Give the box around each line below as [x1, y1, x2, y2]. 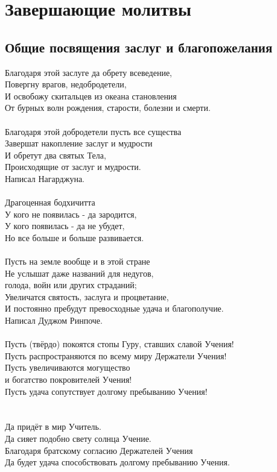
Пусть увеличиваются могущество [5, 361, 130, 374]
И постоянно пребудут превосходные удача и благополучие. [5, 302, 224, 315]
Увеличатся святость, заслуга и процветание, [5, 290, 169, 303]
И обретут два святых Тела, [5, 148, 106, 161]
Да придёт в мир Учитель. [5, 420, 101, 433]
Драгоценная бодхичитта [5, 196, 95, 209]
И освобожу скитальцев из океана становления [5, 89, 177, 102]
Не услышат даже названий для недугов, [5, 266, 154, 279]
